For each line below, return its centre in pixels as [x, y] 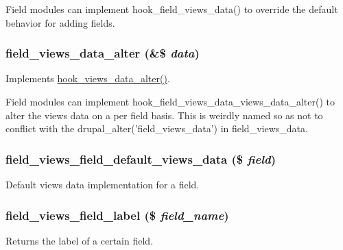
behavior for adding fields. [60, 22]
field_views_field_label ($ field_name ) [117, 215]
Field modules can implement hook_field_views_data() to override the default [172, 9]
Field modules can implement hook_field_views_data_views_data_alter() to [170, 101]
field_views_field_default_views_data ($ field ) [141, 159]
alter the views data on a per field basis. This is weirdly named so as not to [164, 115]
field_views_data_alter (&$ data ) [103, 53]
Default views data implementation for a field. [103, 184]
